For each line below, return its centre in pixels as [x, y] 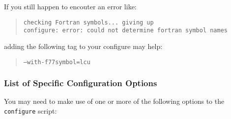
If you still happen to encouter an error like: [70, 6]
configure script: [30, 110]
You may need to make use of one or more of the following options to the [114, 101]
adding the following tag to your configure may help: [83, 46]
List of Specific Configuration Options [81, 83]
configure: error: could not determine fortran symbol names [126, 31]
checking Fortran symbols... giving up [88, 22]
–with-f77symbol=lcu [57, 62]
